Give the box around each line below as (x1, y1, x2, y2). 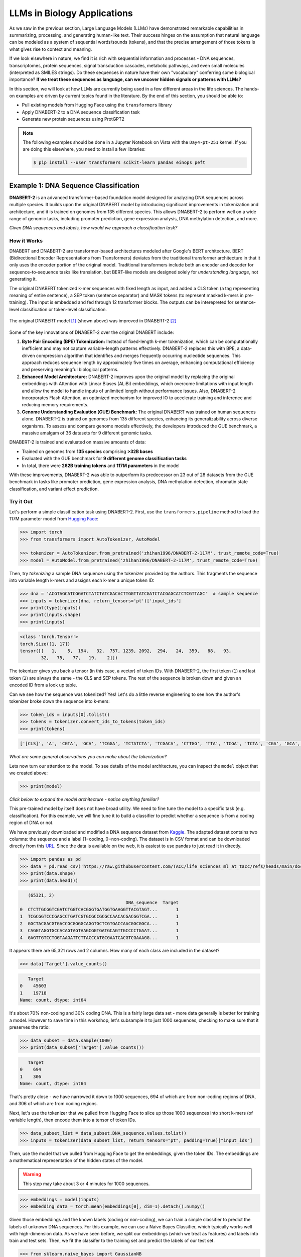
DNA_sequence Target (125, 900, 179, 905)
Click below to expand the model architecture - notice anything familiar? (9, 796, 160, 802)
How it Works (9, 237, 43, 244)
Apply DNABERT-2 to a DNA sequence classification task (22, 109, 140, 115)
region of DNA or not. (9, 820, 54, 826)
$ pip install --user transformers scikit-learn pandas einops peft (33, 160, 206, 165)
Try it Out (9, 498, 33, 505)
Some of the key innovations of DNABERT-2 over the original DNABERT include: (9, 329, 174, 335)
